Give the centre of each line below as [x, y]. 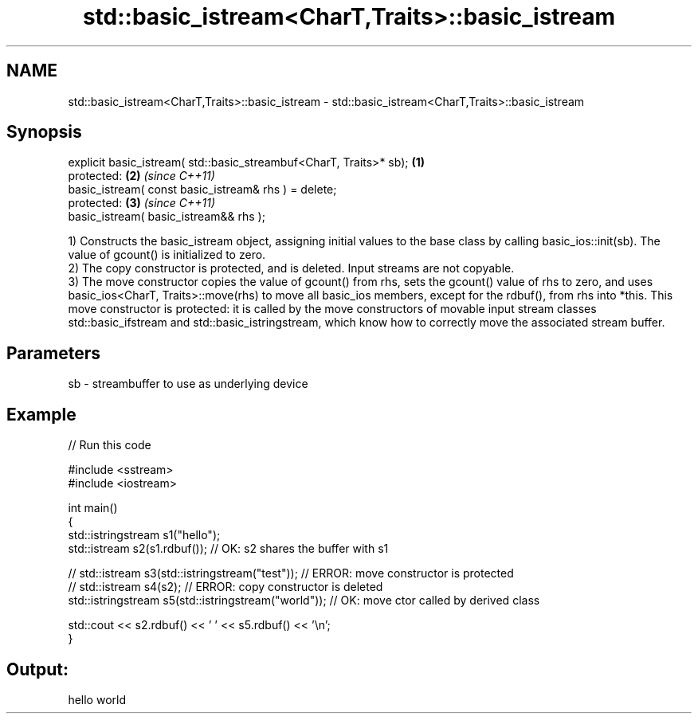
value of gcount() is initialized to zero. [167, 255]
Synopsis [44, 132]
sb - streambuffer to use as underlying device [188, 384]
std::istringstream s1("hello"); [144, 535]
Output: [37, 669]
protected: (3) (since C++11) [142, 203]
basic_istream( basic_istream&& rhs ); [167, 217]
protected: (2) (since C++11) [141, 176]
